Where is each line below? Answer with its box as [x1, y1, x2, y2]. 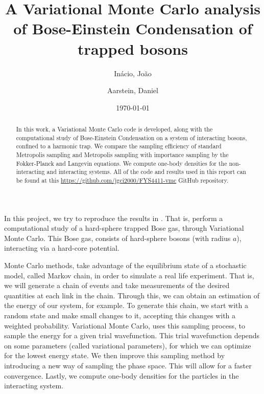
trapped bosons [78, 38, 188, 59]
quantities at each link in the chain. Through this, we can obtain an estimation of [4, 290, 260, 300]
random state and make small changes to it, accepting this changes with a [4, 310, 236, 321]
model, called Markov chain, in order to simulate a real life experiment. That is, [4, 270, 254, 280]
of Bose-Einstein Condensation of [13, 18, 252, 39]
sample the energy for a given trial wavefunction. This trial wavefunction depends [4, 330, 260, 341]
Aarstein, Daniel [107, 85, 158, 96]
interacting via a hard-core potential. [4, 243, 119, 253]
